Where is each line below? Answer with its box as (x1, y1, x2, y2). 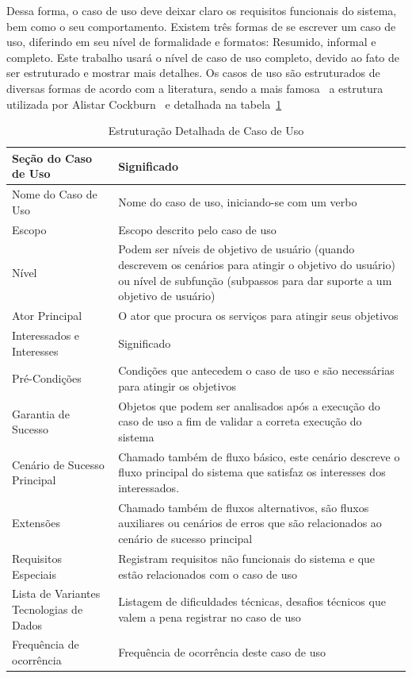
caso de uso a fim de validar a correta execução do (118, 413, 362, 430)
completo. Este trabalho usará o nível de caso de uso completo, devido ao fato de (6, 48, 399, 65)
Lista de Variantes (12, 585, 101, 602)
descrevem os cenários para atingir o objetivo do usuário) (118, 256, 395, 273)
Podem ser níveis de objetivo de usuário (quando (118, 241, 355, 257)
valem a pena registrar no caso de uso (118, 608, 301, 625)
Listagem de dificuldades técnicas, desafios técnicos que (118, 593, 386, 610)
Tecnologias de (12, 600, 83, 617)
